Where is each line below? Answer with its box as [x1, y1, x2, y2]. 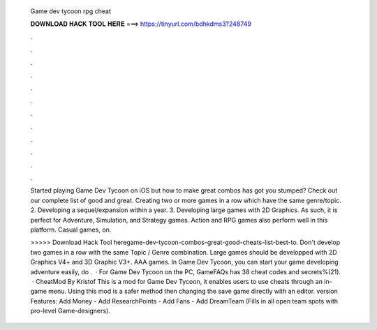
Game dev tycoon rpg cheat [30, 7, 111, 15]
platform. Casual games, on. [30, 225, 112, 234]
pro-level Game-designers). [30, 307, 111, 315]
